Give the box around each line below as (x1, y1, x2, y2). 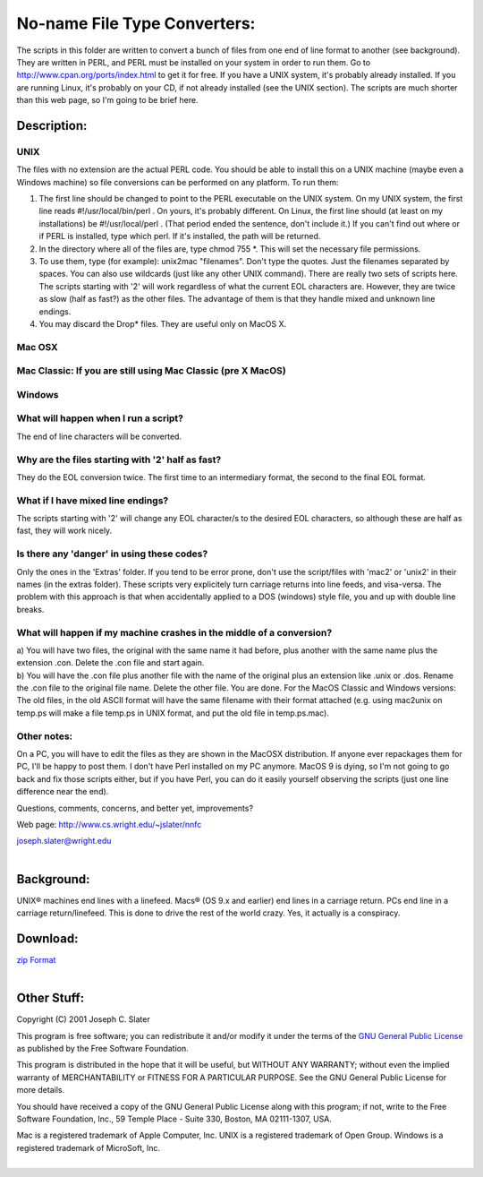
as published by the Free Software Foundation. (16, 1044, 190, 1054)
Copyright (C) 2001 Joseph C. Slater (16, 1014, 151, 1025)
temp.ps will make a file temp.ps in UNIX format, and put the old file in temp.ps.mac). (16, 708, 330, 718)
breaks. (16, 604, 45, 614)
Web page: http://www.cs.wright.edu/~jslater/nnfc (16, 819, 202, 829)
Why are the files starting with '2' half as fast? (16, 453, 222, 466)
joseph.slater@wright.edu (16, 836, 112, 846)
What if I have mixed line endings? (16, 494, 169, 506)
